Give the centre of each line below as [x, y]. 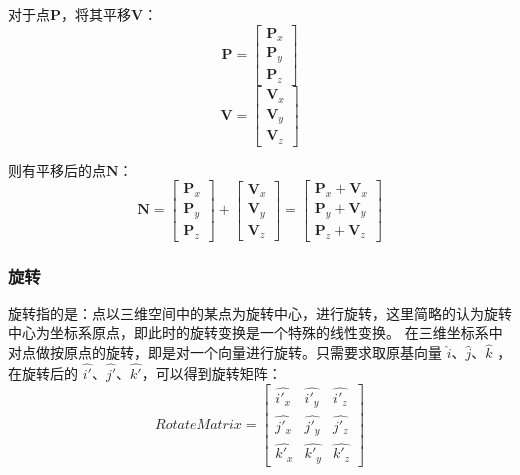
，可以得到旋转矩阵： [211, 373]
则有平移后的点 [57, 169]
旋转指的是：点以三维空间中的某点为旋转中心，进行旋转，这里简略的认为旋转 [260, 312]
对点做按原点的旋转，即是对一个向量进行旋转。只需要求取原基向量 [225, 352]
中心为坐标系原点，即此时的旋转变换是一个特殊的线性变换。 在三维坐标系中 [255, 332]
